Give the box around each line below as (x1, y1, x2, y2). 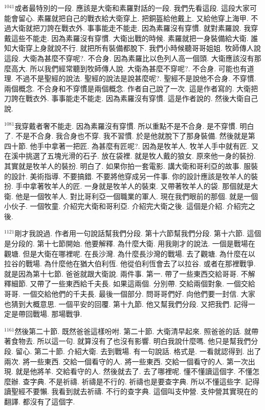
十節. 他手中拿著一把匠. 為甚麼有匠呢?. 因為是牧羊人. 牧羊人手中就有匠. (11, 140, 249, 151)
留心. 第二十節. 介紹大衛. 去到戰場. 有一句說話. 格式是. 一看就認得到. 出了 (15, 346, 261, 356)
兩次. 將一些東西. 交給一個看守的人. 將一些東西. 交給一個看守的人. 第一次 (4, 356, 248, 366)
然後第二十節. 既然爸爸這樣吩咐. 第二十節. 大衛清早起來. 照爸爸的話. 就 (14, 325, 252, 336)
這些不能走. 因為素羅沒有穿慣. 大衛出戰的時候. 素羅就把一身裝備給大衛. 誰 (11, 32, 258, 43)
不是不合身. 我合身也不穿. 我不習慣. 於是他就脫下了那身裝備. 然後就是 (15, 130, 248, 141)
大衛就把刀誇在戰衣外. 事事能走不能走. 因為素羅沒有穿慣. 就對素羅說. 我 (11, 23, 251, 33)
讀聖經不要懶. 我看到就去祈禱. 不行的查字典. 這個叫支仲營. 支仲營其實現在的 (4, 386, 258, 397)
